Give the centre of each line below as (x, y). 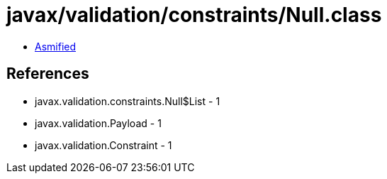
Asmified (56, 46)
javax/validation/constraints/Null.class (194, 15)
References (48, 74)
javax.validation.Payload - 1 (98, 123)
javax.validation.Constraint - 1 (103, 145)
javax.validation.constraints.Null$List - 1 (128, 101)
